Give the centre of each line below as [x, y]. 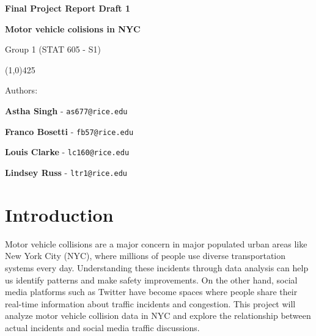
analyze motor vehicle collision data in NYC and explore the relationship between [158, 316]
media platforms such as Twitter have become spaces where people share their [151, 292]
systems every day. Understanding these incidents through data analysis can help [157, 267]
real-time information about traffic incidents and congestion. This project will [150, 303]
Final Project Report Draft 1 [68, 8]
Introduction [59, 214]
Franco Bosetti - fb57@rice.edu [69, 131]
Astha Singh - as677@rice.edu [66, 110]
